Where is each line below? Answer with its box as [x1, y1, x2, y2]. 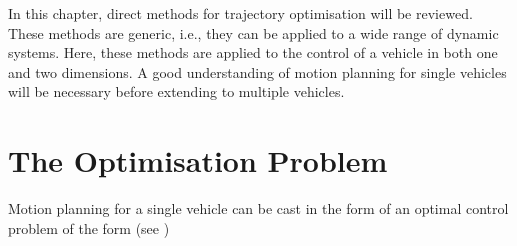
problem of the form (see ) [8, 217, 170, 238]
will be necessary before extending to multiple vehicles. [8, 81, 345, 102]
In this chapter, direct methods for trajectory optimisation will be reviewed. [8, 3, 473, 23]
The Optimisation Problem [8, 140, 388, 181]
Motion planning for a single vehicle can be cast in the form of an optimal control [8, 198, 509, 219]
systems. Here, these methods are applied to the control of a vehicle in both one [8, 42, 498, 63]
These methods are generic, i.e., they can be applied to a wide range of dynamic [8, 22, 499, 43]
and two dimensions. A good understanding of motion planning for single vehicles [8, 61, 507, 82]
